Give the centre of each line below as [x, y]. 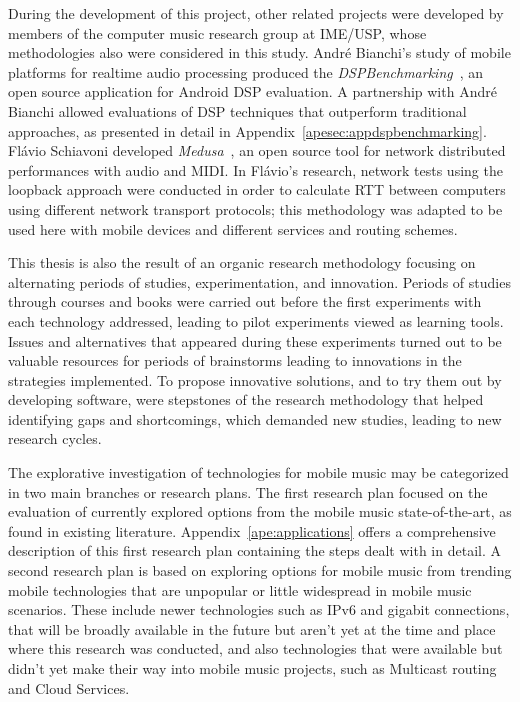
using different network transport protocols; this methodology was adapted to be [255, 208]
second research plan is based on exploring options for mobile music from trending [260, 570]
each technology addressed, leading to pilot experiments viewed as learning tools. [256, 320]
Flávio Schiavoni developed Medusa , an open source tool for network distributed [257, 150]
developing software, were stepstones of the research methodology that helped [246, 399]
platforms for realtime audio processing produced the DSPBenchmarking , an [246, 71]
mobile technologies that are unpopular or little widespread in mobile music [240, 589]
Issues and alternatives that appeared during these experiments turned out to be [255, 340]
